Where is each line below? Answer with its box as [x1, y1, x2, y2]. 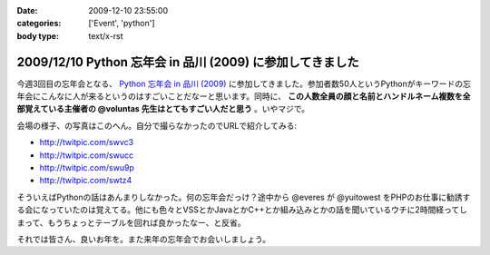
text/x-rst [88, 30, 123, 41]
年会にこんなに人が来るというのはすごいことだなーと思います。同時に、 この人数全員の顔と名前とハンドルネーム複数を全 [16, 91, 471, 102]
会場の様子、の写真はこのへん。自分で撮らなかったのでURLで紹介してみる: [16, 120, 297, 131]
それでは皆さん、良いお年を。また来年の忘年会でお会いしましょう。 [16, 233, 271, 244]
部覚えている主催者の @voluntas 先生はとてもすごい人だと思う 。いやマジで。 [16, 103, 310, 114]
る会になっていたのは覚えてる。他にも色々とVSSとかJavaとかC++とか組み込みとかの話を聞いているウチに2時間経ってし [16, 204, 467, 215]
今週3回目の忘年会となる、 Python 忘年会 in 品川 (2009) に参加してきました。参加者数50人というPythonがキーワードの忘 [16, 78, 472, 89]
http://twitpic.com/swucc [39, 150, 134, 161]
